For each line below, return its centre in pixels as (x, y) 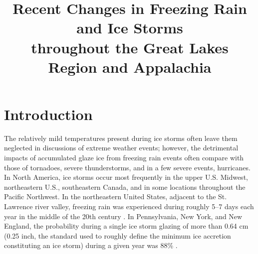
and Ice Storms (130, 28)
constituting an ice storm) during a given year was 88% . (91, 245)
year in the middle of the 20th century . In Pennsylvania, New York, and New (123, 216)
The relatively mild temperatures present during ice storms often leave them (121, 138)
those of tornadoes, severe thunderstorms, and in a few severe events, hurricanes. (127, 167)
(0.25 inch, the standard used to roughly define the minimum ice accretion (118, 235)
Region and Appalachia (130, 66)
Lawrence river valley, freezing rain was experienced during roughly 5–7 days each (129, 206)
